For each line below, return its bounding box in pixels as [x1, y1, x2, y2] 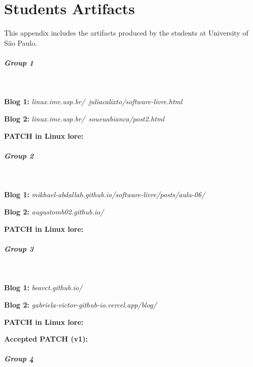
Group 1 [4, 57, 34, 68]
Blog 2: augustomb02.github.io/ [4, 206, 104, 217]
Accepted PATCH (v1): [4, 333, 88, 344]
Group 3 [4, 243, 34, 254]
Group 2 [4, 150, 34, 161]
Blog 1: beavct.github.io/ [4, 282, 83, 293]
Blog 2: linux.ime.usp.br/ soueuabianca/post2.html [4, 113, 165, 124]
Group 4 [4, 353, 34, 364]
